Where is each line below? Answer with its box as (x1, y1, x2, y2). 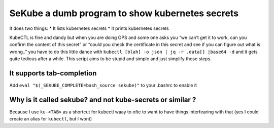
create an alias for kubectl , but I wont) (9, 116, 92, 122)
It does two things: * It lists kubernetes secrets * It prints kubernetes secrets (9, 25, 169, 31)
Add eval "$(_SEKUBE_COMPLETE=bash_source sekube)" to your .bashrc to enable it (9, 82, 197, 89)
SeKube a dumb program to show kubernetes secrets (9, 8, 238, 19)
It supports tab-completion (9, 69, 97, 77)
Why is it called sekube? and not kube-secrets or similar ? (9, 95, 196, 104)
